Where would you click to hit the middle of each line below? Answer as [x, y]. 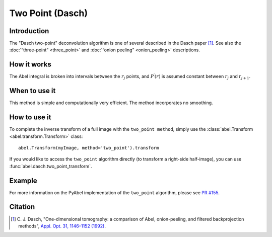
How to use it [30, 117]
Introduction [29, 31]
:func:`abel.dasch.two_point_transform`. [51, 166]
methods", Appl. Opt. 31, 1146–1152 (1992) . [62, 226]
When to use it [32, 91]
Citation [22, 207]
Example [23, 180]
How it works [30, 65]
